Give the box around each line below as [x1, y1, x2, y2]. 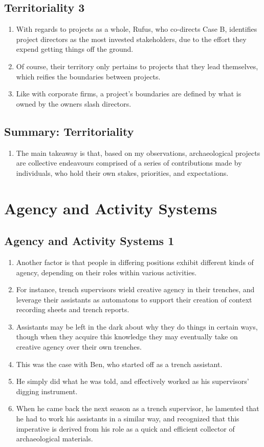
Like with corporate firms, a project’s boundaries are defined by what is [16, 88, 241, 99]
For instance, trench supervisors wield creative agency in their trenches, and [16, 284, 255, 295]
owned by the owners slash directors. [16, 98, 131, 109]
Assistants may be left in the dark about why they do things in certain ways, [16, 321, 258, 332]
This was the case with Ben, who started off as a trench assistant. [16, 358, 223, 369]
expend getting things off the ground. [16, 44, 134, 54]
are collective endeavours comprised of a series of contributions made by [16, 157, 242, 168]
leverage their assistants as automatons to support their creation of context [16, 294, 252, 304]
